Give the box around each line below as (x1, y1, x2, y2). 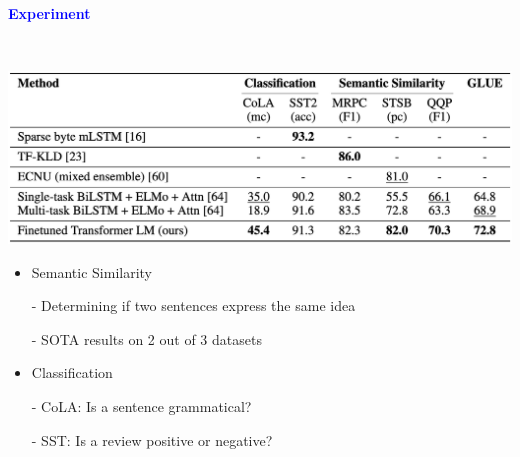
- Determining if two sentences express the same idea (31, 295, 356, 316)
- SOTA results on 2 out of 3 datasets (31, 328, 262, 349)
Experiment (8, 3, 91, 23)
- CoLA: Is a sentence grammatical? (31, 395, 252, 416)
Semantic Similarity (31, 261, 153, 282)
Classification (31, 362, 113, 383)
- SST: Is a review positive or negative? (31, 429, 273, 450)
